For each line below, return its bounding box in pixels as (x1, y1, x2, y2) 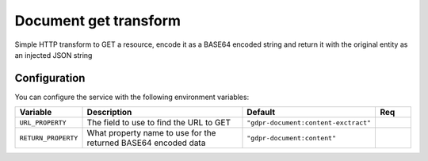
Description (86, 107, 132, 118)
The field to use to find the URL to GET (86, 117, 231, 128)
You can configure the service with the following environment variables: (14, 92, 250, 102)
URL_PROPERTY (19, 118, 67, 127)
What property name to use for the (86, 128, 216, 139)
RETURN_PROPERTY (19, 133, 78, 142)
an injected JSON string (14, 50, 93, 59)
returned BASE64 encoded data (86, 137, 206, 148)
